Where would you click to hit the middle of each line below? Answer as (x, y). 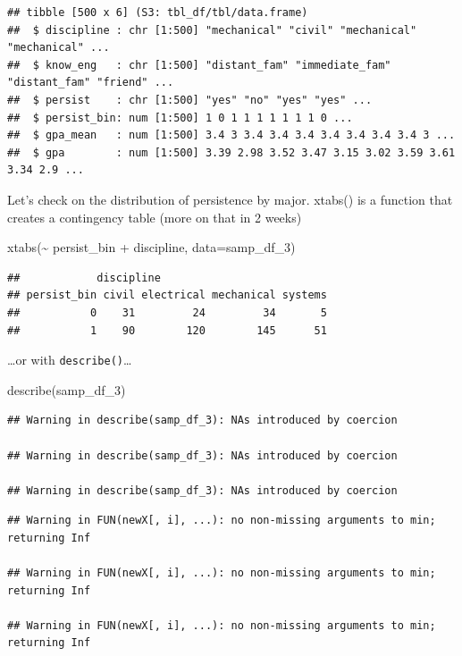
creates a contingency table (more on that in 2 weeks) (155, 217)
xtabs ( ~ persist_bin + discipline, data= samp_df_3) (151, 247)
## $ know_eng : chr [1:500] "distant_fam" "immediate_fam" (199, 65)
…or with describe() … (70, 360)
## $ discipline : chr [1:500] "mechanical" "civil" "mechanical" (212, 30)
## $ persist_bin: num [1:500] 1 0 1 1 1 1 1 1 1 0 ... (180, 118)
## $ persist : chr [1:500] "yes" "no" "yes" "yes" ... (190, 100)
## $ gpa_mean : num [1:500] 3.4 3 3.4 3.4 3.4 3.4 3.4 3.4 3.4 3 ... (231, 135)
